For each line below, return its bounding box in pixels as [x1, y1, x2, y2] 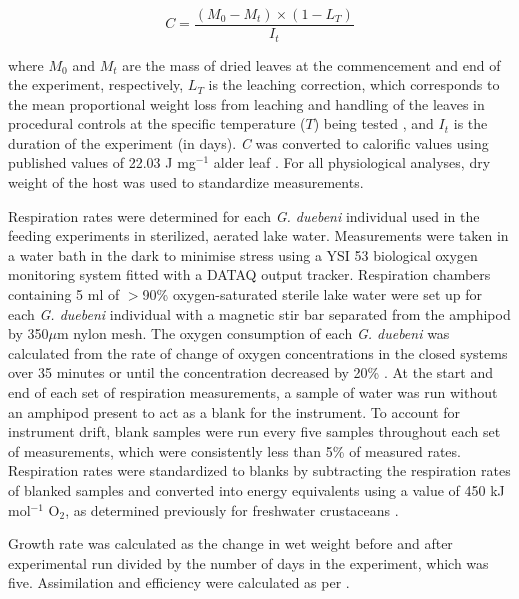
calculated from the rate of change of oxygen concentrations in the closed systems [8, 342, 508, 363]
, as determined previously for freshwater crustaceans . [65, 499, 399, 520]
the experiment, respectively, [8, 74, 184, 95]
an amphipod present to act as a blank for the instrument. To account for [8, 401, 460, 422]
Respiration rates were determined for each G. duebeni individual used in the [8, 205, 480, 226]
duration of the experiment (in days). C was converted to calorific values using [8, 132, 489, 153]
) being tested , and [313, 113, 434, 134]
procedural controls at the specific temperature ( [8, 113, 306, 134]
